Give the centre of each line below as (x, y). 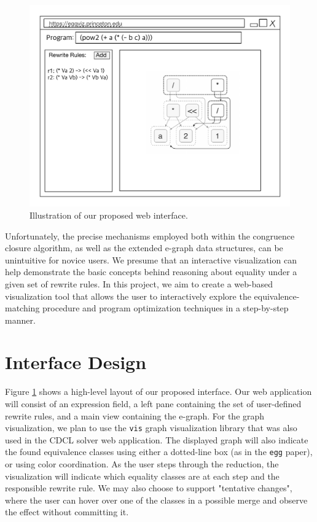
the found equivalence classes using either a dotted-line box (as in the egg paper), (159, 452)
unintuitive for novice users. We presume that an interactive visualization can (151, 259)
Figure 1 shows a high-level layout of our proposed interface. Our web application (158, 391)
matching (22, 308)
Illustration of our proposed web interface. (109, 215)
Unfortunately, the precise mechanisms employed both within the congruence (150, 236)
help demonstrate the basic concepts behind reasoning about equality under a (151, 272)
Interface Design (76, 362)
